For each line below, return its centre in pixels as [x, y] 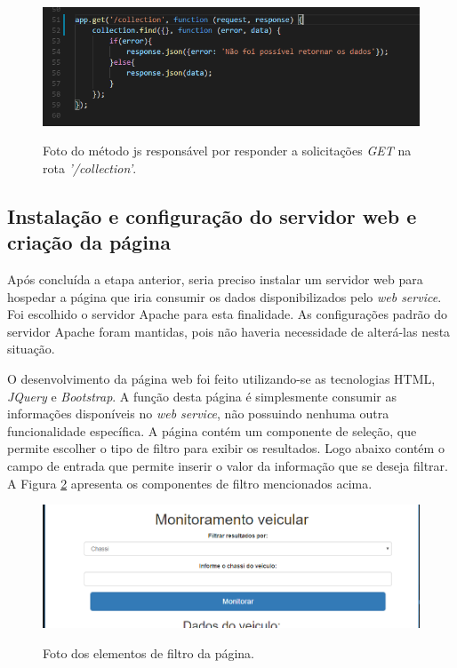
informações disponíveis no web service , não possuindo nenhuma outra [198, 414]
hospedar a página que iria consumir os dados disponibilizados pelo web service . [224, 296]
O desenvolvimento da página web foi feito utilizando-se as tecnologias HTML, [221, 378]
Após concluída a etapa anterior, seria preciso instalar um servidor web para [215, 278]
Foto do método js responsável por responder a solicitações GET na [227, 151]
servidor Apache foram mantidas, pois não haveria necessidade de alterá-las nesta [229, 331]
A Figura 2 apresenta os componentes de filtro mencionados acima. [190, 483]
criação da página [89, 242]
